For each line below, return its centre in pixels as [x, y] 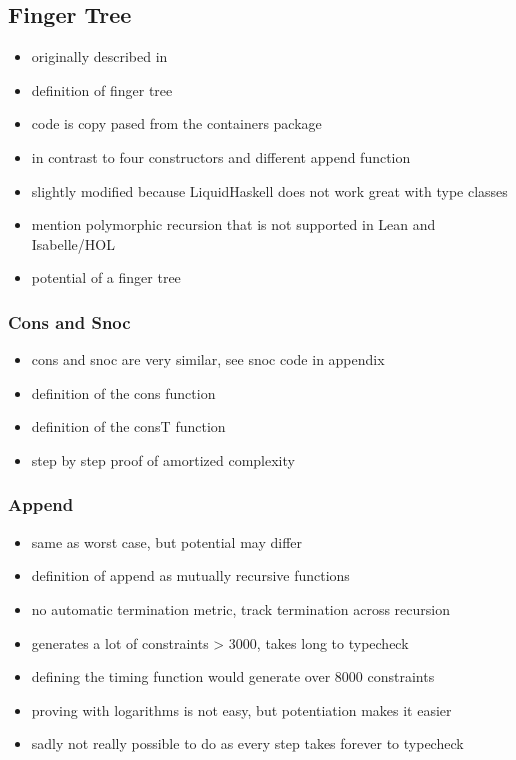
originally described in [99, 56]
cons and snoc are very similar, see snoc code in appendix [208, 359]
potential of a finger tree [106, 277]
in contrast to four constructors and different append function [221, 156]
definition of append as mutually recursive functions [190, 575]
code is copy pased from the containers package [176, 123]
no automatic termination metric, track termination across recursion [240, 608]
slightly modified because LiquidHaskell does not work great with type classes [269, 190]
